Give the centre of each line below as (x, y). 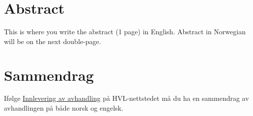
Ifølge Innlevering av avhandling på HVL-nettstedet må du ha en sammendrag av (126, 98)
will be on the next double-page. (53, 41)
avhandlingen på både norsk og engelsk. (64, 108)
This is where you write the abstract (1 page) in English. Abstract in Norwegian (125, 32)
